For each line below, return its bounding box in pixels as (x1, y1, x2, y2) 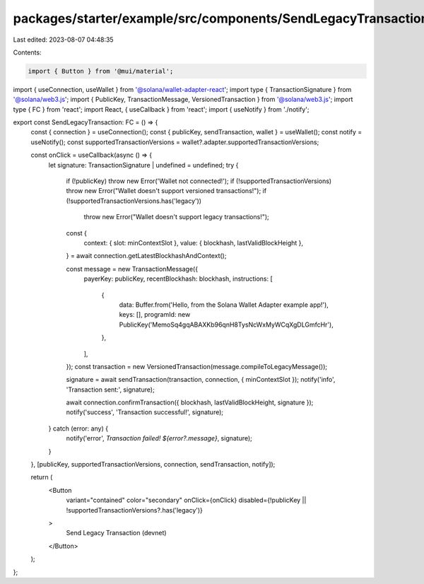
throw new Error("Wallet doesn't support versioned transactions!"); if (66, 187, 267, 195)
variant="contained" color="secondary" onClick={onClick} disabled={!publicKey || (66, 496, 307, 505)
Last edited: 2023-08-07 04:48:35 (13, 35, 114, 44)
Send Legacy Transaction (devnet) (66, 529, 167, 537)
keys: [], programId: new (119, 310, 191, 319)
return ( (30, 473, 53, 481)
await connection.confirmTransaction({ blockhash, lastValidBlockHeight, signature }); (66, 398, 314, 407)
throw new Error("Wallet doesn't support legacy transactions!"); (83, 213, 270, 221)
